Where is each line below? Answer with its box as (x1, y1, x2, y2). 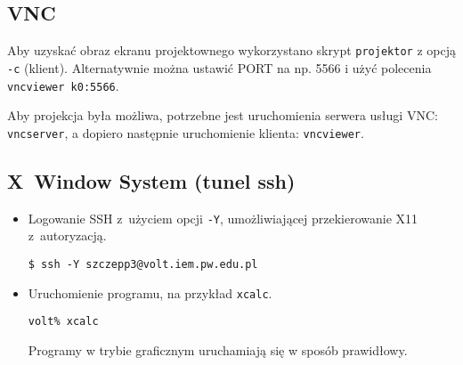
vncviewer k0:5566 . (7, 76, 119, 94)
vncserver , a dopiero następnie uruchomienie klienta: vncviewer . (7, 123, 364, 142)
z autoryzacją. (28, 226, 107, 245)
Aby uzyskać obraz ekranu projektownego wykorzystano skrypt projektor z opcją (7, 41, 456, 60)
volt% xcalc (28, 315, 99, 328)
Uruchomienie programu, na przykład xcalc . (28, 283, 272, 302)
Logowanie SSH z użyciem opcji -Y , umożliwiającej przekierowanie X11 (28, 208, 418, 227)
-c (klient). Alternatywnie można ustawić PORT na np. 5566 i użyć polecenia (7, 58, 432, 77)
